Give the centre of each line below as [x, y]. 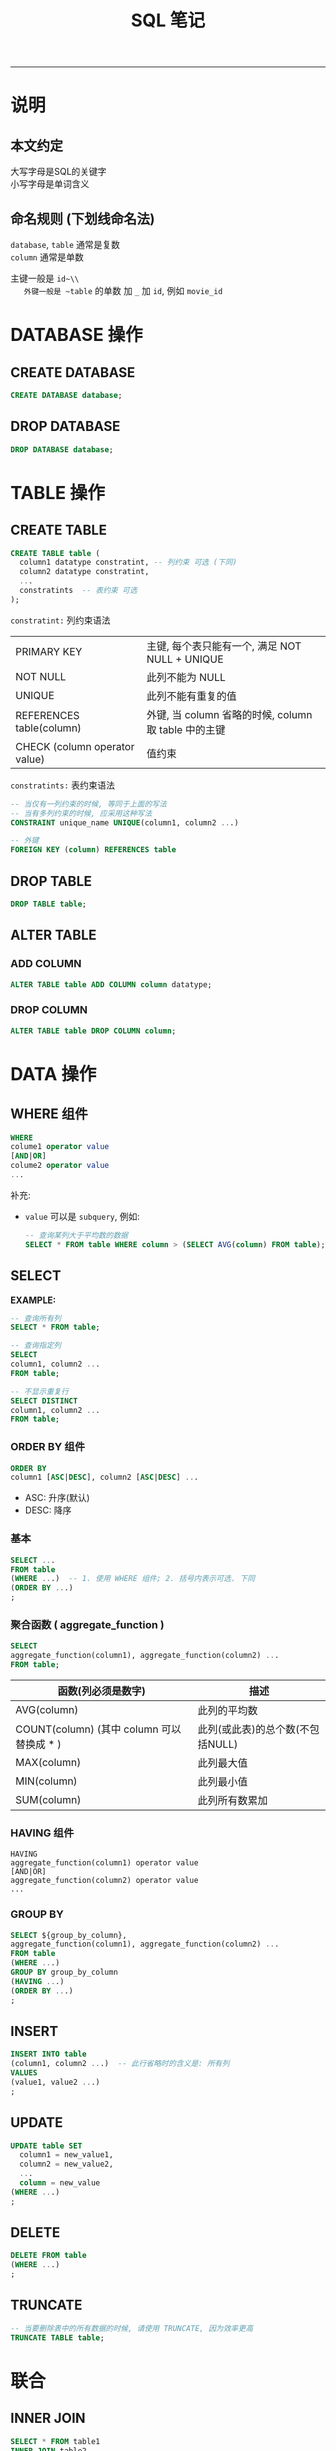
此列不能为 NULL [186, 677]
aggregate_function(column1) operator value [104, 1863]
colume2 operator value [60, 1166]
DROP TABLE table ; [48, 904]
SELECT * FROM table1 [55, 2441]
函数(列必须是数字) [101, 1691]
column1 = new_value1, [66, 2155]
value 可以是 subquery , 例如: [82, 1216]
